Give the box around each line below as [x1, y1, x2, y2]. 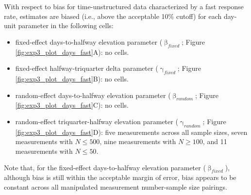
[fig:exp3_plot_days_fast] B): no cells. [15, 73, 129, 83]
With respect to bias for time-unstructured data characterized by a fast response [4, 1, 244, 11]
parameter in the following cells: [18, 20, 114, 31]
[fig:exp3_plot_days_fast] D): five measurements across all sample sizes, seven [15, 127, 248, 137]
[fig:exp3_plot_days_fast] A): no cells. [15, 47, 129, 57]
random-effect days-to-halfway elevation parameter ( [15, 90, 171, 100]
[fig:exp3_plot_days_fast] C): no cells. [15, 100, 129, 110]
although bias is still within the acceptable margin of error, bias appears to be [4, 172, 236, 182]
